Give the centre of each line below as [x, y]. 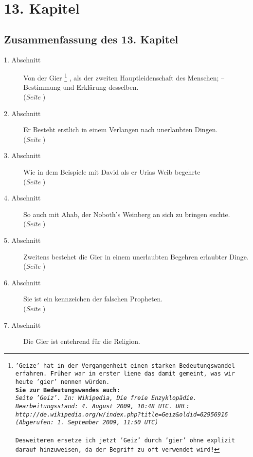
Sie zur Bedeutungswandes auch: [68, 390]
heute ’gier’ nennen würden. [63, 382]
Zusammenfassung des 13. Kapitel [91, 39]
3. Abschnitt [22, 155]
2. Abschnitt [22, 113]
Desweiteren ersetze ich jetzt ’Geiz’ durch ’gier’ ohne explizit [125, 440]
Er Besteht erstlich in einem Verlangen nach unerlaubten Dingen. [121, 129]
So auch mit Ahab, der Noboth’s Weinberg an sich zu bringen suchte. [127, 214]
